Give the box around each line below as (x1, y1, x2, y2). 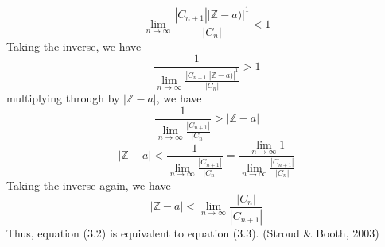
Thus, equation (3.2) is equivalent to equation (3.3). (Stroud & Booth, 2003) (6, 224, 379, 241)
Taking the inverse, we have (6, 37, 142, 54)
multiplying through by (6, 90, 120, 106)
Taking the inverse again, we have (6, 177, 171, 194)
